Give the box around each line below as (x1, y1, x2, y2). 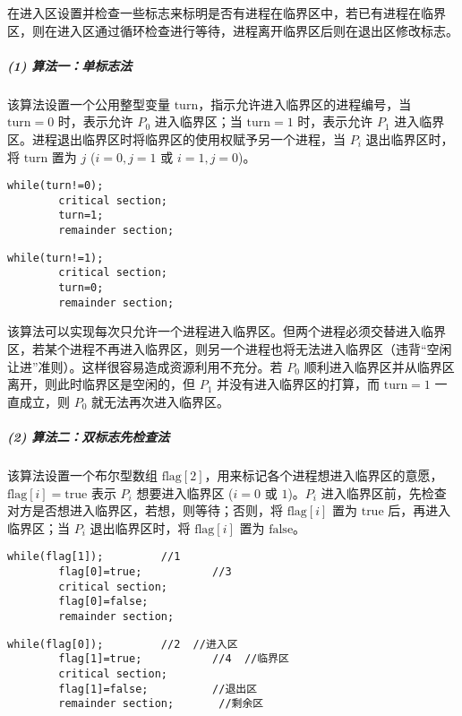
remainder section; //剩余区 (58, 697, 264, 711)
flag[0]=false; (58, 595, 149, 608)
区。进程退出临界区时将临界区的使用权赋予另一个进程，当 (7, 129, 346, 148)
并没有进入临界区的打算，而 (217, 375, 381, 393)
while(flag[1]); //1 (7, 550, 181, 564)
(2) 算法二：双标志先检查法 (7, 427, 170, 445)
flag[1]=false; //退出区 (58, 682, 258, 695)
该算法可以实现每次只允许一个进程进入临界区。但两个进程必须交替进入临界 (7, 322, 446, 341)
